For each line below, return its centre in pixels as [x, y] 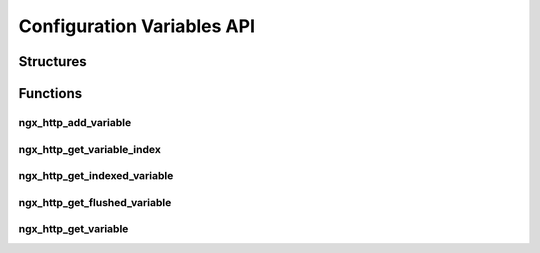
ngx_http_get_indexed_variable [96, 176]
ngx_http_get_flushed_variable [95, 202]
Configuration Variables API [136, 26]
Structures [52, 61]
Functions [50, 93]
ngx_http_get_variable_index [90, 149]
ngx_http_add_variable [75, 122]
